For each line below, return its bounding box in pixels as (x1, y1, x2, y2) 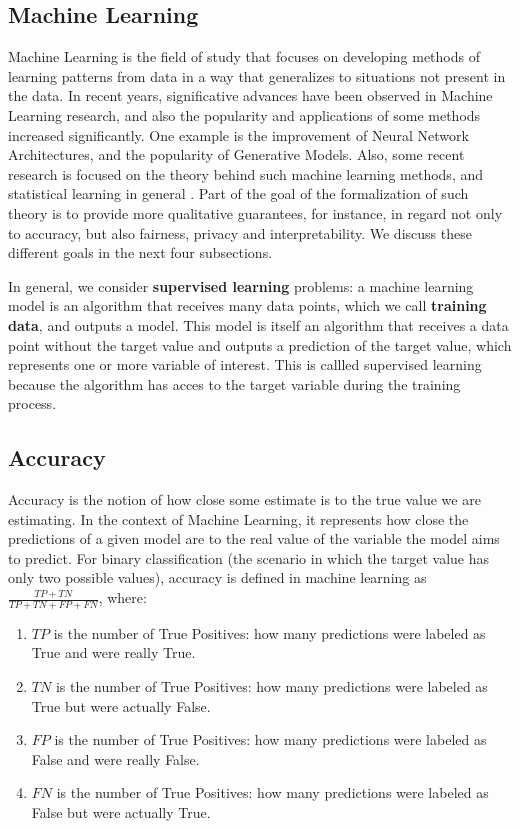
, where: (98, 587, 147, 608)
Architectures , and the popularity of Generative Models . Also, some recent (8, 144, 465, 165)
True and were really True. (31, 642, 196, 663)
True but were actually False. (31, 695, 211, 716)
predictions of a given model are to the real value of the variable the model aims (8, 528, 500, 549)
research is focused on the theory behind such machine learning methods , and (8, 163, 483, 184)
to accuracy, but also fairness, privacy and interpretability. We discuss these (8, 222, 472, 243)
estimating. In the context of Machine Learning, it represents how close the (8, 508, 469, 529)
